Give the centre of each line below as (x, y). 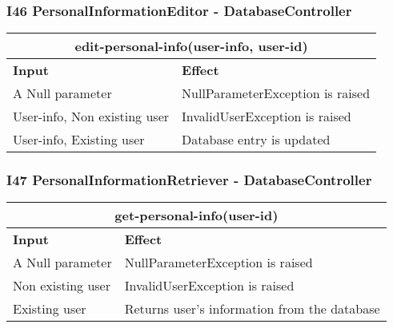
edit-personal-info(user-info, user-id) (191, 46)
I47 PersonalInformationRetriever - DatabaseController (189, 180)
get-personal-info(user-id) (196, 215)
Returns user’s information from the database (252, 309)
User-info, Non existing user (91, 117)
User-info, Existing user (79, 140)
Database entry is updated (256, 140)
